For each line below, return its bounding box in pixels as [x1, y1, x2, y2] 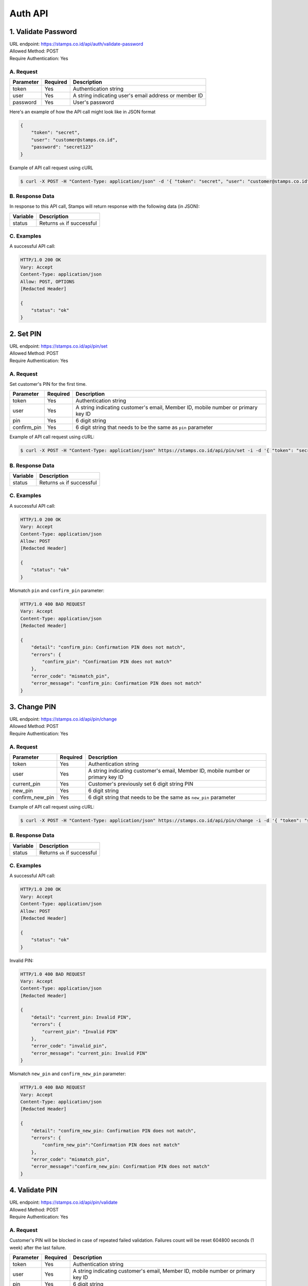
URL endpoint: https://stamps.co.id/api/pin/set [9, 343, 108, 349]
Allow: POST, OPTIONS [20, 278, 75, 284]
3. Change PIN [9, 702, 56, 711]
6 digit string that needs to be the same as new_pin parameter [88, 794, 236, 801]
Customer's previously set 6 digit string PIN [88, 780, 194, 787]
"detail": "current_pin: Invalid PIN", [31, 1014, 132, 1020]
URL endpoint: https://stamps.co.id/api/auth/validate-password [9, 41, 143, 47]
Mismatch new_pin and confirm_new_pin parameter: [9, 1070, 126, 1077]
